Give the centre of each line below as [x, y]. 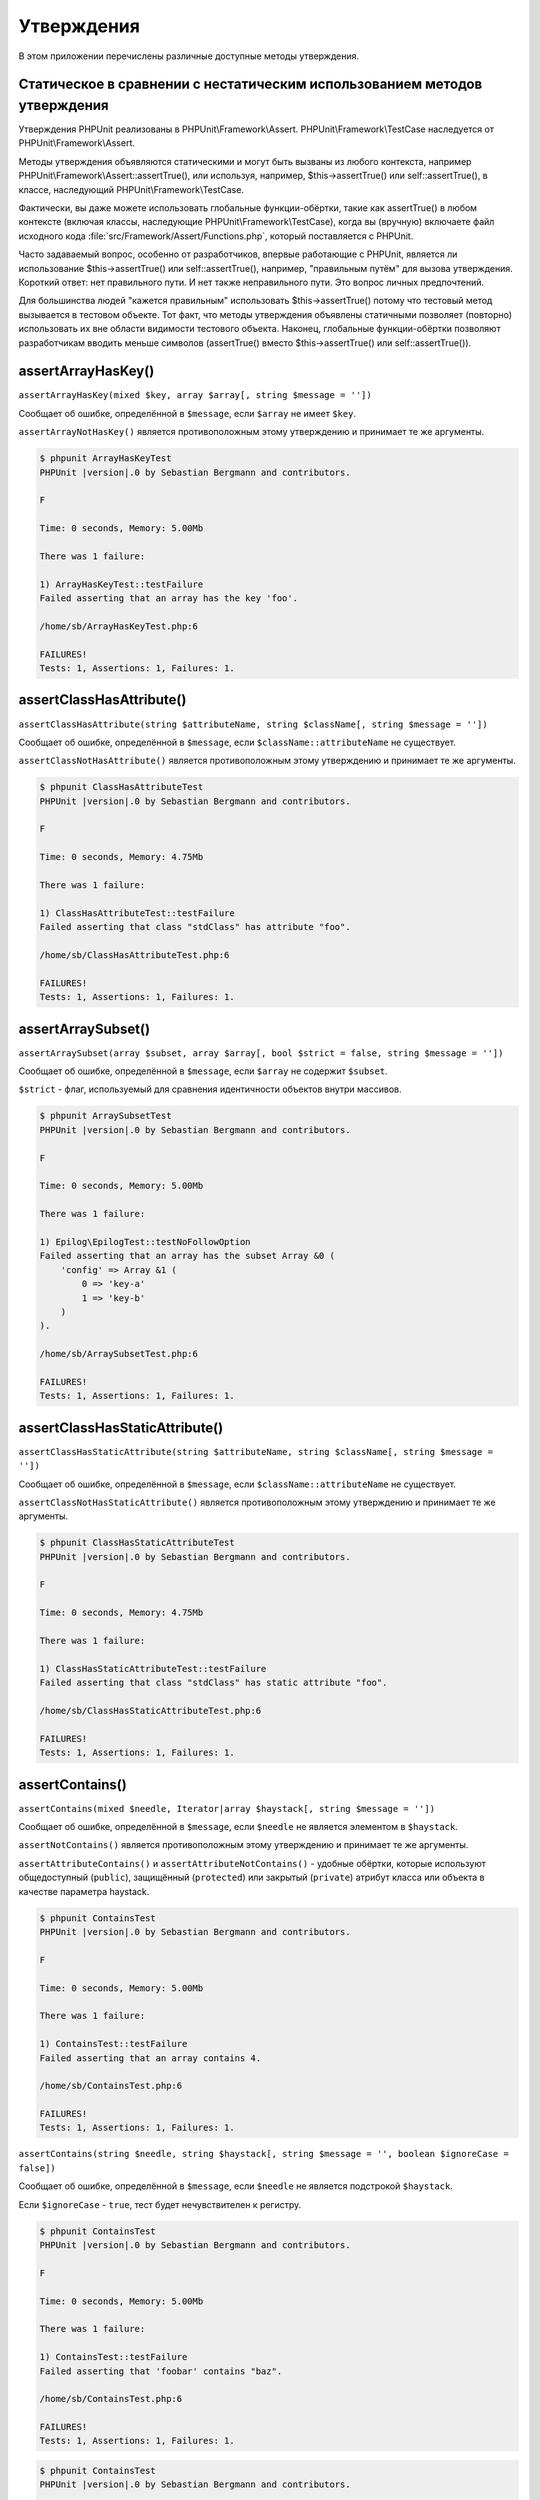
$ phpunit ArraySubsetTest [105, 1116]
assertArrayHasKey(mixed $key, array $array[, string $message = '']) [195, 395]
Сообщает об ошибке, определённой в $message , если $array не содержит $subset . [203, 1071]
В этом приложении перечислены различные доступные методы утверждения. [189, 56]
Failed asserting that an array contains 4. [150, 2058]
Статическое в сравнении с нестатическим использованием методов [250, 84]
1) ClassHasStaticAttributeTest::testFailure [153, 1668]
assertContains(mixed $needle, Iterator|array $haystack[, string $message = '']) [226, 1808]
